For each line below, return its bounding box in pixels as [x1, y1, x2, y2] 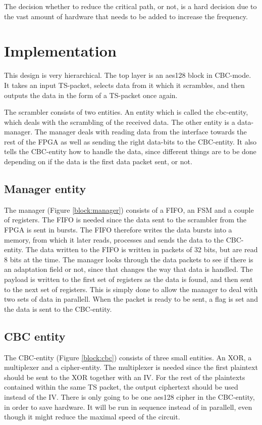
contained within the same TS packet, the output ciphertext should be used [4, 382, 238, 392]
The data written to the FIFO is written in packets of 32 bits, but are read [25, 244, 258, 255]
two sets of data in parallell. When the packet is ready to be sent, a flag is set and [4, 294, 258, 304]
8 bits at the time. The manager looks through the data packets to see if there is [4, 254, 253, 264]
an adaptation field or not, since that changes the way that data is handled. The [4, 264, 253, 274]
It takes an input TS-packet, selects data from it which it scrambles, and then [4, 79, 245, 90]
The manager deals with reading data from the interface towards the [34, 126, 247, 137]
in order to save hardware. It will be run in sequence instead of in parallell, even [4, 401, 252, 412]
